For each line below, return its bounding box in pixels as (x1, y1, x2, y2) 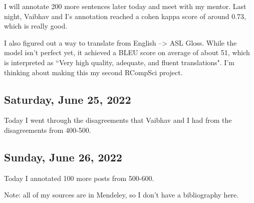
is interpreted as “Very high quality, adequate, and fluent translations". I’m (4, 57, 234, 67)
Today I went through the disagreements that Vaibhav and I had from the (4, 115, 232, 125)
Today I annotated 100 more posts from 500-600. (4, 172, 154, 183)
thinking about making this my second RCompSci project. (4, 67, 183, 77)
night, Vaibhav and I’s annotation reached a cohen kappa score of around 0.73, (4, 11, 246, 21)
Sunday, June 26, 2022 (4, 149, 122, 164)
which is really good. (4, 21, 68, 31)
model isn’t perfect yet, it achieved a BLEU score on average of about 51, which (4, 47, 250, 58)
